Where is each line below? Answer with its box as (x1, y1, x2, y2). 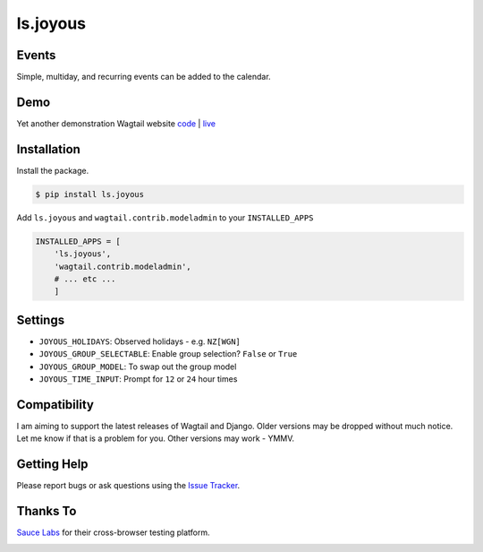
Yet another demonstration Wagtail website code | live (16, 117, 216, 129)
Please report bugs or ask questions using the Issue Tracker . (16, 480, 241, 491)
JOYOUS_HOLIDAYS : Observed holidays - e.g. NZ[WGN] (38, 336, 241, 347)
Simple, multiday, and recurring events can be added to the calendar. (16, 72, 272, 82)
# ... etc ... (54, 274, 116, 284)
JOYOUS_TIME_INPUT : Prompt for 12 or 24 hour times (38, 374, 238, 384)
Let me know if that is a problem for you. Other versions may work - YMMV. (16, 433, 295, 444)
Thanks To (16, 504, 77, 519)
